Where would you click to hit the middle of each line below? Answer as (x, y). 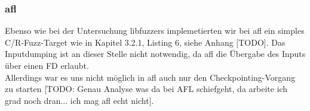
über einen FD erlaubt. (47, 65)
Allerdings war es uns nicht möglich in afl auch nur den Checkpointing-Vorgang (150, 77)
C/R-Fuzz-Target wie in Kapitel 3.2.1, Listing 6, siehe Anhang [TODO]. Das (145, 42)
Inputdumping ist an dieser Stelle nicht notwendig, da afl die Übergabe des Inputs (155, 54)
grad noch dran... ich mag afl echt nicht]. (79, 100)
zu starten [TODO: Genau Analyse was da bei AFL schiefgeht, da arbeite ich (146, 89)
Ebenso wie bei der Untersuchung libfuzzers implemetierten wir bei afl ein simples (155, 31)
